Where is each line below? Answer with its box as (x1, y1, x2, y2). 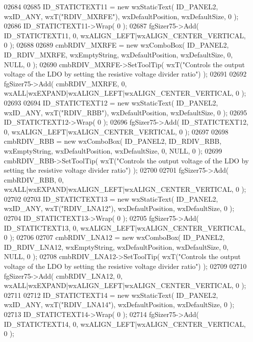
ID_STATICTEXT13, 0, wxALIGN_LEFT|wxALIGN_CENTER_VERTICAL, (4, 222, 246, 233)
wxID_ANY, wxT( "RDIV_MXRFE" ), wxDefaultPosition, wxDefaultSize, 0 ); (4, 11, 239, 21)
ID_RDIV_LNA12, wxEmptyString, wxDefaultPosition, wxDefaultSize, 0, (4, 241, 228, 252)
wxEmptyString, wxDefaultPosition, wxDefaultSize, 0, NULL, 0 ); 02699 (4, 145, 222, 156)
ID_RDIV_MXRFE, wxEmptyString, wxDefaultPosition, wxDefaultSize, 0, (4, 49, 233, 59)
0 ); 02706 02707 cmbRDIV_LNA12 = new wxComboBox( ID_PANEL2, (4, 232, 225, 242)
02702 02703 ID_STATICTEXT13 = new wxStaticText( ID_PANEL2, (4, 193, 218, 204)
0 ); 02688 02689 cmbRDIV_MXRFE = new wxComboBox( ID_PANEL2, (4, 40, 229, 50)
